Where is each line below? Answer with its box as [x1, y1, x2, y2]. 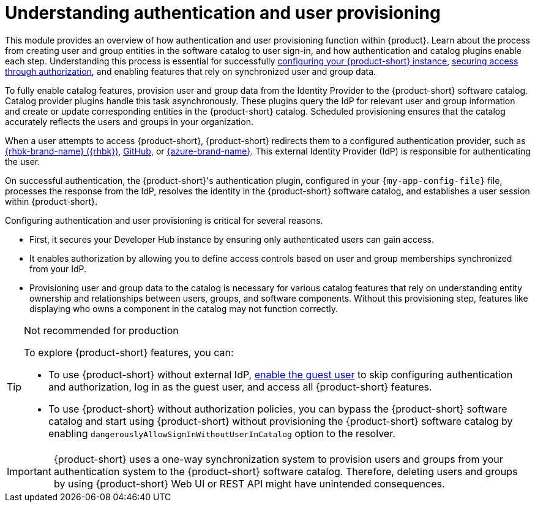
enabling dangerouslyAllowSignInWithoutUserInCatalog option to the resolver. [48, 427, 395, 440]
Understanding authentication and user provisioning [5, 2, 441, 23]
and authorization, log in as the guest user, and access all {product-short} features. [48, 380, 432, 393]
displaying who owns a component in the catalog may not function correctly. [29, 303, 338, 314]
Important [7, 465, 51, 478]
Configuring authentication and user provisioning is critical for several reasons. [5, 215, 323, 226]
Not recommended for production [24, 324, 179, 337]
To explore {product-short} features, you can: [24, 346, 234, 359]
